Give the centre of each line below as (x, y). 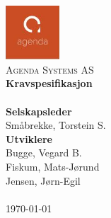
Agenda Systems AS (50, 69)
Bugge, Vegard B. (44, 153)
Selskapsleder (39, 111)
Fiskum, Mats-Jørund (53, 166)
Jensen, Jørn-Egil (43, 180)
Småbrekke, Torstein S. (56, 125)
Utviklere (29, 138)
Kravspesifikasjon (49, 83)
